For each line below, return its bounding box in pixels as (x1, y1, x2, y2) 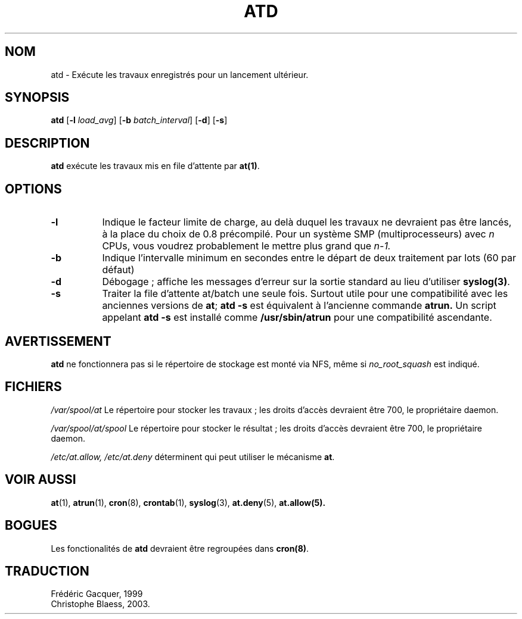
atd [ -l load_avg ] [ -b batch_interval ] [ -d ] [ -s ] (51, 115, 228, 126)
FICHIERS (5, 379, 62, 395)
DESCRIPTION (5, 135, 90, 151)
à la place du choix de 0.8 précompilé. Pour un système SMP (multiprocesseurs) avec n (102, 228, 495, 240)
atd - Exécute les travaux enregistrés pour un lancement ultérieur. (51, 69, 309, 80)
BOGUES (5, 518, 57, 533)
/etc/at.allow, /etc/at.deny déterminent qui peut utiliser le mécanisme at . (51, 451, 335, 462)
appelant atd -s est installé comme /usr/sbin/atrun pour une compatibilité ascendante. (102, 311, 492, 324)
